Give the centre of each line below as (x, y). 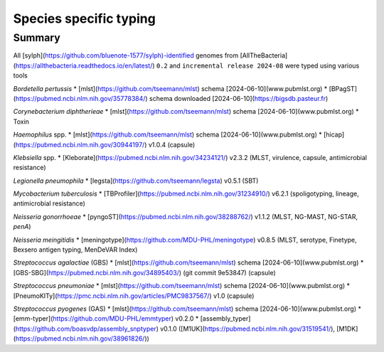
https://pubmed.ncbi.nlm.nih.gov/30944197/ (80, 144)
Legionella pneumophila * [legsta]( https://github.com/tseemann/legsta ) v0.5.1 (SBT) (136, 181)
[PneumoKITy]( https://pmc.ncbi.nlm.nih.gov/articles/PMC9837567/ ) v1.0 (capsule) (134, 296)
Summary (37, 38)
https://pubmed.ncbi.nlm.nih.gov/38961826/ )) (82, 338)
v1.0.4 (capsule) (172, 144)
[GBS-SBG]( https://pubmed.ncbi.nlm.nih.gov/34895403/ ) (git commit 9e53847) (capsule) (145, 272)
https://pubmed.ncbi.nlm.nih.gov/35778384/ (80, 98)
